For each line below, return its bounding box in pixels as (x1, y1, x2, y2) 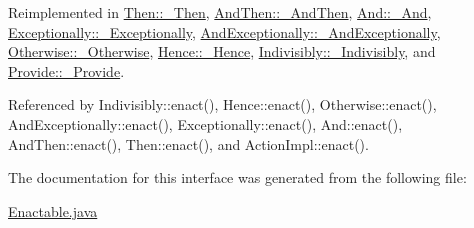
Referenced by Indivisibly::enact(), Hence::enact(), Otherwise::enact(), (8, 94, 437, 115)
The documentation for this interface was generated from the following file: (8, 167, 467, 188)
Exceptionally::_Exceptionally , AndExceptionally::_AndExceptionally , (8, 21, 441, 42)
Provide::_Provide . (8, 60, 125, 81)
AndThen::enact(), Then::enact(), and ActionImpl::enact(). (8, 133, 369, 154)
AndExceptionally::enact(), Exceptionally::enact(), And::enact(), (8, 113, 403, 134)
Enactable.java (8, 200, 98, 221)
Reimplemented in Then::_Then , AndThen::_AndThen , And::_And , (8, 2, 432, 22)
